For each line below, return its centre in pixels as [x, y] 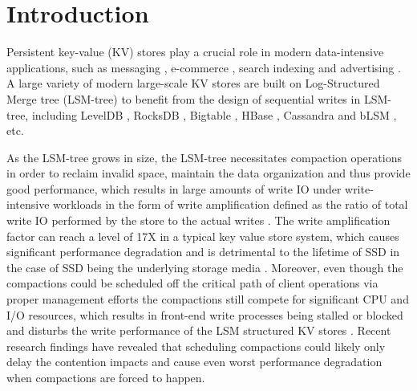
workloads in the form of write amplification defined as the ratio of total [231, 204]
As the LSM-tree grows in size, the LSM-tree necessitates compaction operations [204, 157]
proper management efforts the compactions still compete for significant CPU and [208, 299]
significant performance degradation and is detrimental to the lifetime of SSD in [203, 252]
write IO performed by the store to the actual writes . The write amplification [198, 220]
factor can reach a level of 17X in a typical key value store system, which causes [203, 236]
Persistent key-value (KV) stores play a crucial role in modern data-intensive [195, 52]
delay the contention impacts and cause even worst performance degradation [194, 362]
